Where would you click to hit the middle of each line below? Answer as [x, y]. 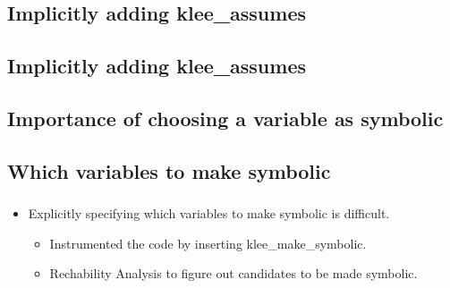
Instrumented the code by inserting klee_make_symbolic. [208, 243]
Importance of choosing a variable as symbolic [225, 118]
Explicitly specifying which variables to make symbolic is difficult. [209, 213]
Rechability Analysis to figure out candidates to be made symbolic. [233, 273]
